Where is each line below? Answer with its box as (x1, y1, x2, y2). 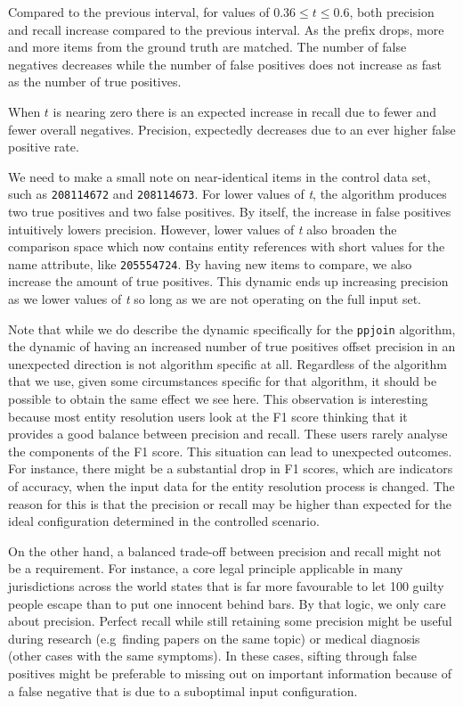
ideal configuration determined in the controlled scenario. (8, 512, 320, 530)
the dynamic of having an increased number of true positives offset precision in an (8, 337, 456, 356)
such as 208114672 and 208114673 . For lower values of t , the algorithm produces (8, 185, 447, 203)
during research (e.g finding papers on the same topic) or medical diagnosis (8, 628, 420, 647)
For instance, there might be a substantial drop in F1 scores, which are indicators (8, 459, 453, 478)
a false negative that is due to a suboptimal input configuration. (8, 681, 358, 700)
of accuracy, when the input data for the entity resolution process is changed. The (8, 477, 455, 496)
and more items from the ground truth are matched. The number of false (8, 37, 407, 56)
